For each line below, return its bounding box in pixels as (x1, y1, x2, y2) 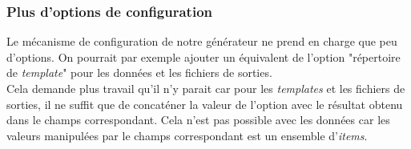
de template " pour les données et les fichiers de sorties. (6, 64, 272, 81)
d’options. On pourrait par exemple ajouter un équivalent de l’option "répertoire (6, 48, 401, 65)
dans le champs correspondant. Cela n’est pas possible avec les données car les (6, 111, 390, 128)
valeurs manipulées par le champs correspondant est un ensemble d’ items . (6, 127, 368, 143)
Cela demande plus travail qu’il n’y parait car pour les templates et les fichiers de (6, 80, 405, 96)
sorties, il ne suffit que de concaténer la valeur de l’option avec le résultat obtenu (6, 95, 403, 112)
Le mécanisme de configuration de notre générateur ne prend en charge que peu (6, 33, 397, 50)
